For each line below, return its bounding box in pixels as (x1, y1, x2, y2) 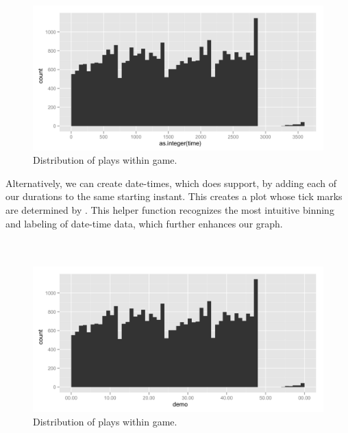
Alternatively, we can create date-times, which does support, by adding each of (5, 175, 336, 190)
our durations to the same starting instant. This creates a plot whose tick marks (5, 189, 343, 203)
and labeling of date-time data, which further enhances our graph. (5, 216, 283, 230)
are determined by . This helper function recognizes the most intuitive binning (5, 202, 334, 216)
